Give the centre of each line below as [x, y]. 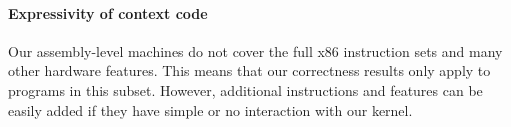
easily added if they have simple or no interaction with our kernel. [210, 109]
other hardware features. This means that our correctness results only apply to [249, 70]
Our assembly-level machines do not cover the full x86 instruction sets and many [255, 50]
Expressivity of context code [108, 12]
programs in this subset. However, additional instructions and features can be [245, 89]
